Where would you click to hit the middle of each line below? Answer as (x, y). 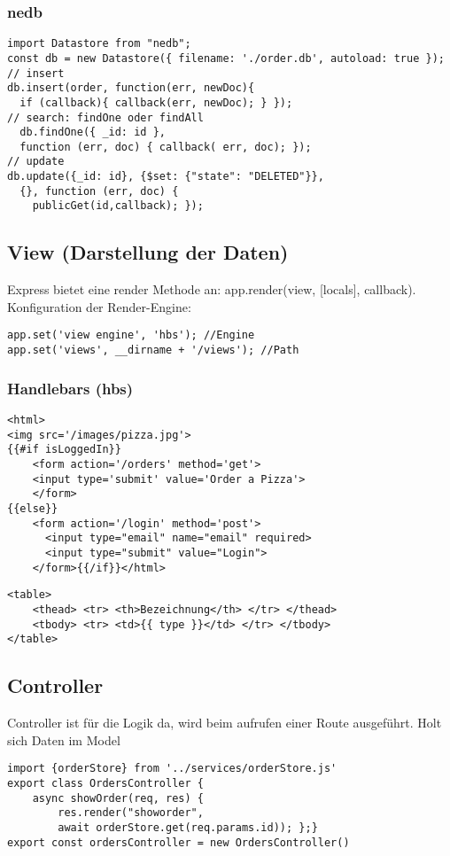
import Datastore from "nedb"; (99, 44)
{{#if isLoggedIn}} (64, 450)
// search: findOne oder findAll (105, 117)
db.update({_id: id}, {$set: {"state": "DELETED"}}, (166, 177)
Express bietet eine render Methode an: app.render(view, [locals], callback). (212, 289)
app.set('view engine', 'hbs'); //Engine (131, 335)
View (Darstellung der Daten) (148, 252)
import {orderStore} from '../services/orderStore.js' (172, 769)
